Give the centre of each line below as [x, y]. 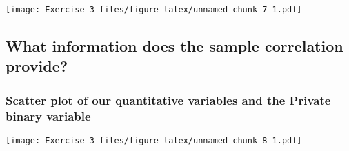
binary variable [48, 115]
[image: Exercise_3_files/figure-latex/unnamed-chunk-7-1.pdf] [154, 10]
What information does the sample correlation [174, 46]
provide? [37, 66]
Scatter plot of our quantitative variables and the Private [168, 100]
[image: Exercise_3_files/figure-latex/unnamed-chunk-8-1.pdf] [154, 140]
